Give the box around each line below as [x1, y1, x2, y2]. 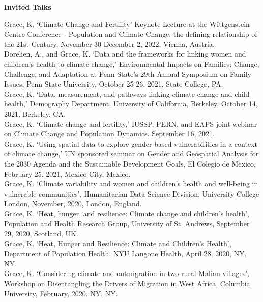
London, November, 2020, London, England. [4, 198, 142, 209]
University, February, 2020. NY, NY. [4, 288, 118, 298]
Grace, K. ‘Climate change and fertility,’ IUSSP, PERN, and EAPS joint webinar [4, 118, 257, 129]
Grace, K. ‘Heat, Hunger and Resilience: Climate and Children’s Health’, [4, 238, 231, 249]
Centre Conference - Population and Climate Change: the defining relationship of [4, 29, 257, 39]
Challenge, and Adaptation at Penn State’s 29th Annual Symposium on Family [4, 68, 251, 79]
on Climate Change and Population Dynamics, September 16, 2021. [4, 128, 215, 139]
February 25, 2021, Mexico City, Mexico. [4, 168, 131, 179]
